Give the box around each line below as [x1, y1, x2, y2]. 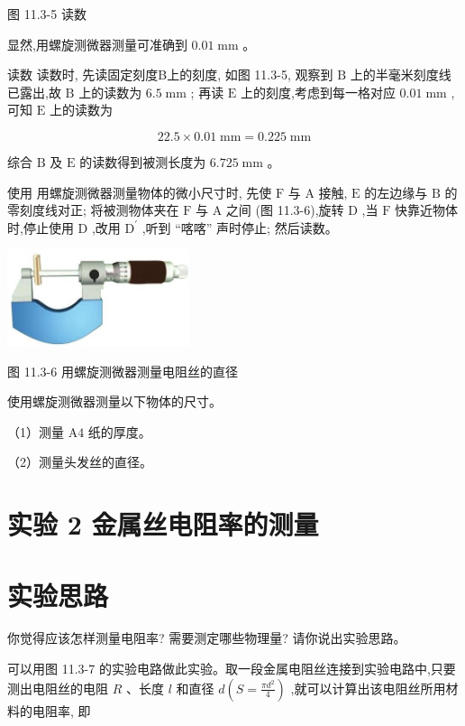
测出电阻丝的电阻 [7, 678, 108, 697]
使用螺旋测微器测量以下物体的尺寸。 [7, 392, 222, 411]
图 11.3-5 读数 [7, 5, 87, 23]
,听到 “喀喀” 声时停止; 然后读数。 [141, 218, 338, 237]
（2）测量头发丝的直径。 [7, 452, 152, 471]
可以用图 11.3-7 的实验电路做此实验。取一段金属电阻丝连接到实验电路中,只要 [7, 659, 456, 678]
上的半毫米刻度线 [350, 65, 451, 84]
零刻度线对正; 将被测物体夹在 [7, 200, 179, 219]
